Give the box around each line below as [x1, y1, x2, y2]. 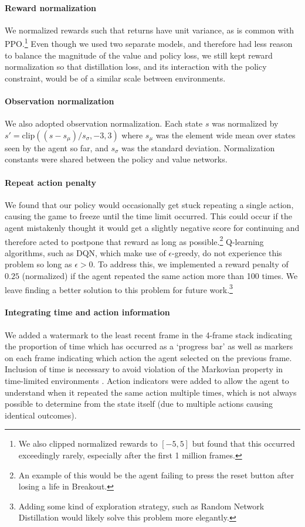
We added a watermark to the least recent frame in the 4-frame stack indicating [5, 328, 292, 341]
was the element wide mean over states [155, 128, 296, 141]
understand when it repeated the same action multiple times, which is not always [5, 386, 297, 398]
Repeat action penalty [5, 176, 97, 188]
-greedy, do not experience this [172, 246, 282, 259]
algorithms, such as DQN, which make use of [5, 246, 166, 259]
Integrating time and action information [5, 306, 170, 318]
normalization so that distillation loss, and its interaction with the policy [5, 60, 267, 73]
